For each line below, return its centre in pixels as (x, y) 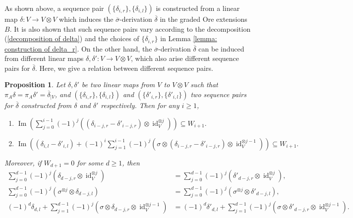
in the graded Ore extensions (204, 19)
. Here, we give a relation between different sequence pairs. (124, 68)
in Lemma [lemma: (189, 38)
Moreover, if (23, 162)
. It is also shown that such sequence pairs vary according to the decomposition (130, 28)
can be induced (221, 48)
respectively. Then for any (140, 105)
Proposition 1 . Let (35, 84)
